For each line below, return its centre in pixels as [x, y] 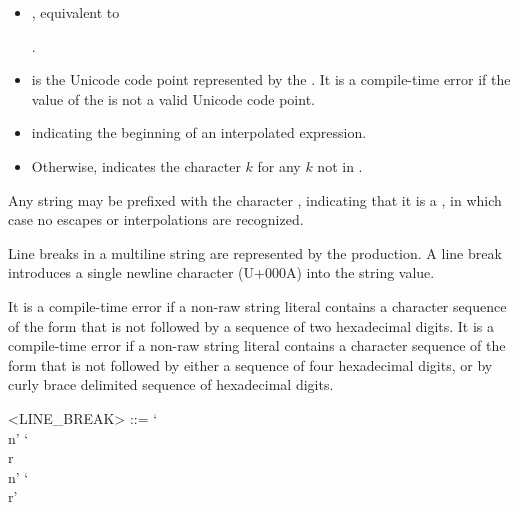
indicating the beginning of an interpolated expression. [199, 132]
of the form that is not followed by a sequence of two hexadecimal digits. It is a [251, 325]
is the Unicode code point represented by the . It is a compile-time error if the [271, 79]
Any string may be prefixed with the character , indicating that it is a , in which [255, 199]
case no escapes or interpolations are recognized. [156, 219]
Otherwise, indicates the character [136, 165]
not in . [340, 165]
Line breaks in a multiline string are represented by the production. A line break [255, 252]
